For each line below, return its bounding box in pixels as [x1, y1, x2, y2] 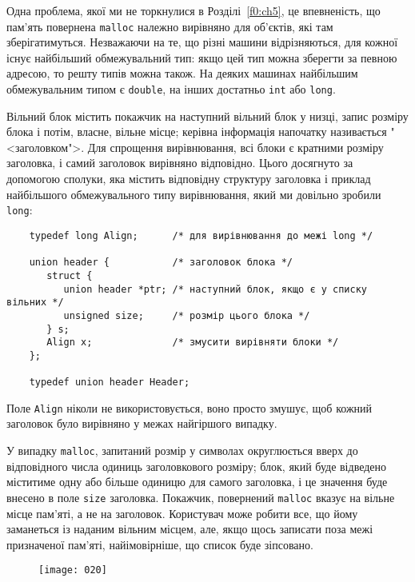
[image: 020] [38, 564, 107, 576]
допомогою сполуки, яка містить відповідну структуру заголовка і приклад [6, 170, 371, 187]
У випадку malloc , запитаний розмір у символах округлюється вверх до [6, 442, 358, 459]
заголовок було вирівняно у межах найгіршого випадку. [6, 415, 277, 432]
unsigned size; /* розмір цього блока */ [63, 309, 310, 321]
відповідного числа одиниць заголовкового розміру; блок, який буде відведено [6, 457, 387, 474]
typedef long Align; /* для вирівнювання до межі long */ [29, 229, 373, 241]
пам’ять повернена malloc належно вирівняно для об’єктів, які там [6, 18, 333, 34]
